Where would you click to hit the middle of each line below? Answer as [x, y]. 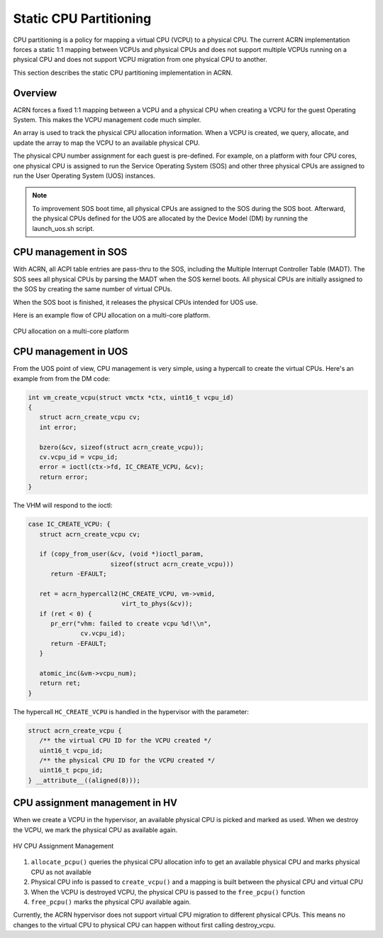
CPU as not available [61, 872]
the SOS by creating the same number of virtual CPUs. [93, 289]
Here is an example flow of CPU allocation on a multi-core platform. [112, 315]
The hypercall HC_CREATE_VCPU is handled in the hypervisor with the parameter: [131, 711]
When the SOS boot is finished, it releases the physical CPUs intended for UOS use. [135, 302]
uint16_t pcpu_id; [71, 770]
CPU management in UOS [71, 352]
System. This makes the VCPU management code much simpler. [107, 120]
